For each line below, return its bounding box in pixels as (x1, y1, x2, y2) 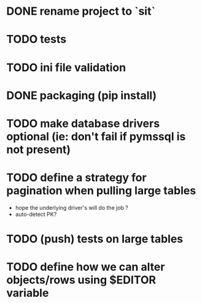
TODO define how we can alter (6, 260, 165, 274)
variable (6, 286, 49, 300)
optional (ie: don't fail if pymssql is (6, 129, 186, 144)
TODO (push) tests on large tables (6, 232, 183, 246)
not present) (6, 142, 71, 156)
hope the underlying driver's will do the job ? (15, 204, 129, 211)
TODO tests (6, 33, 66, 47)
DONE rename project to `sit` (6, 4, 155, 18)
